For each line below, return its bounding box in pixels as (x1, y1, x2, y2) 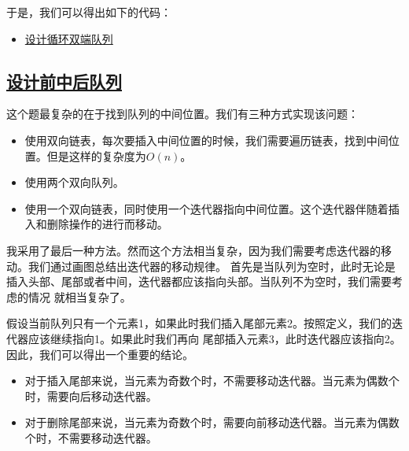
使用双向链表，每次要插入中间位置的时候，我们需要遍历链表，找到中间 (24, 131, 389, 148)
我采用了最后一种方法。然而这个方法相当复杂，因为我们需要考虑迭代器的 (6, 242, 381, 258)
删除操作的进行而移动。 (46, 216, 168, 232)
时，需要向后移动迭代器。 (24, 387, 157, 404)
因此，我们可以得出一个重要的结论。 (6, 346, 193, 362)
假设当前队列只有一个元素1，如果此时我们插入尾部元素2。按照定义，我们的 (6, 315, 392, 331)
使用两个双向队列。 (24, 174, 124, 190)
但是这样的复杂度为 (46, 147, 146, 164)
